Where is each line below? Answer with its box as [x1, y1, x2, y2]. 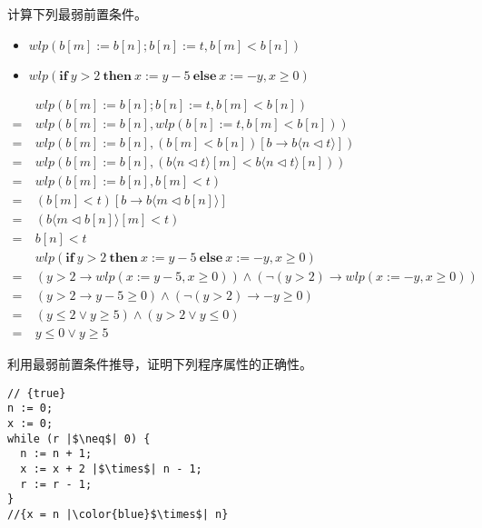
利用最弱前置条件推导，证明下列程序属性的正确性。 [7, 354, 312, 373]
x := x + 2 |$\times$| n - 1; [20, 462, 202, 475]
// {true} [7, 386, 66, 400]
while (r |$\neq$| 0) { [7, 432, 151, 445]
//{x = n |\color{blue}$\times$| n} [7, 507, 229, 521]
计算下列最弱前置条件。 [7, 5, 147, 23]
